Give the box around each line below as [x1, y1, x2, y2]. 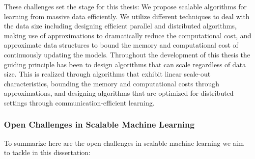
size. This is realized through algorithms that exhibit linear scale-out [4, 69, 211, 79]
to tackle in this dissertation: [4, 147, 91, 158]
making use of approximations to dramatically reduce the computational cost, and [4, 30, 252, 40]
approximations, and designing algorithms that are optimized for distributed [4, 88, 234, 98]
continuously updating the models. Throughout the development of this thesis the [4, 49, 250, 59]
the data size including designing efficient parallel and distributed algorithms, [4, 21, 237, 31]
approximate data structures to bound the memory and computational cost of [4, 40, 238, 50]
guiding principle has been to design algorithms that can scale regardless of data [4, 59, 246, 69]
